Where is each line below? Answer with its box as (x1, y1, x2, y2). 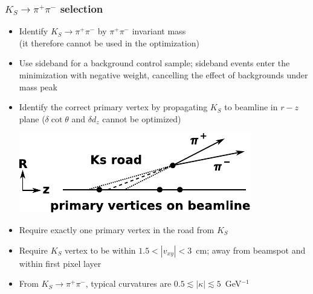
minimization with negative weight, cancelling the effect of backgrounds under (19, 69, 308, 81)
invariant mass (132, 25, 186, 37)
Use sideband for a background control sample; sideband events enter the (19, 57, 290, 69)
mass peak (19, 80, 57, 93)
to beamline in (224, 101, 278, 113)
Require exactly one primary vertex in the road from (19, 223, 215, 236)
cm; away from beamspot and (196, 243, 306, 256)
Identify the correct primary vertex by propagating (19, 101, 208, 113)
